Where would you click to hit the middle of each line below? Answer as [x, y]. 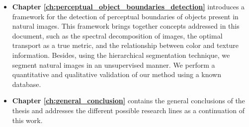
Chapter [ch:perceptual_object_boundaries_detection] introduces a [128, 6]
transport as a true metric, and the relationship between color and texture [125, 45]
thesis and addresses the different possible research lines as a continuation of [128, 110]
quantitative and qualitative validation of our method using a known [117, 74]
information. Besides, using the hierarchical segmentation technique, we [121, 55]
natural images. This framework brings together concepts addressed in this [126, 26]
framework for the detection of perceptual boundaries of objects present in [125, 16]
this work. [27, 120]
